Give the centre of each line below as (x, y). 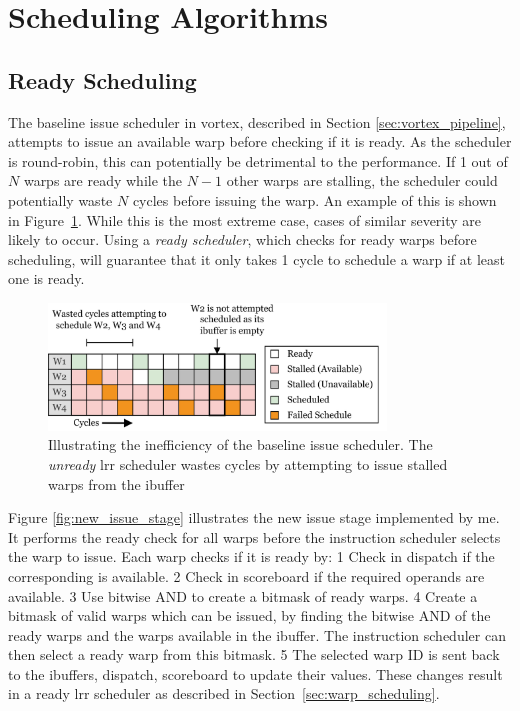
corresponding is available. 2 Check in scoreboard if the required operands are (246, 575)
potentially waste (60, 199)
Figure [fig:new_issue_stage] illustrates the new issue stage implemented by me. (254, 517)
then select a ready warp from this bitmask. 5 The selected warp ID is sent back (254, 654)
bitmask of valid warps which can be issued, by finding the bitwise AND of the (249, 615)
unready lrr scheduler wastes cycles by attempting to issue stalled (248, 463)
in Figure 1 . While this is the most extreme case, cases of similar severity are (245, 219)
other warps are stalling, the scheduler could (362, 180)
